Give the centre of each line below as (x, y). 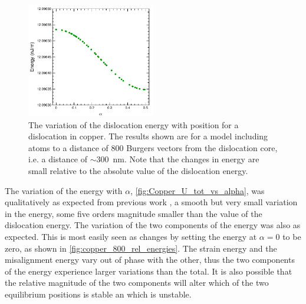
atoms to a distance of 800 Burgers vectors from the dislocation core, (153, 147)
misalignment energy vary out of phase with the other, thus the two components (150, 260)
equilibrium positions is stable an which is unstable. (98, 294)
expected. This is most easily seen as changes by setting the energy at (131, 236)
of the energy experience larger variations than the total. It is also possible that (149, 271)
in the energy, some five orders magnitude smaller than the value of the (134, 213)
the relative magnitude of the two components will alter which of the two (137, 283)
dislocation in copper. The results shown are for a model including (148, 136)
